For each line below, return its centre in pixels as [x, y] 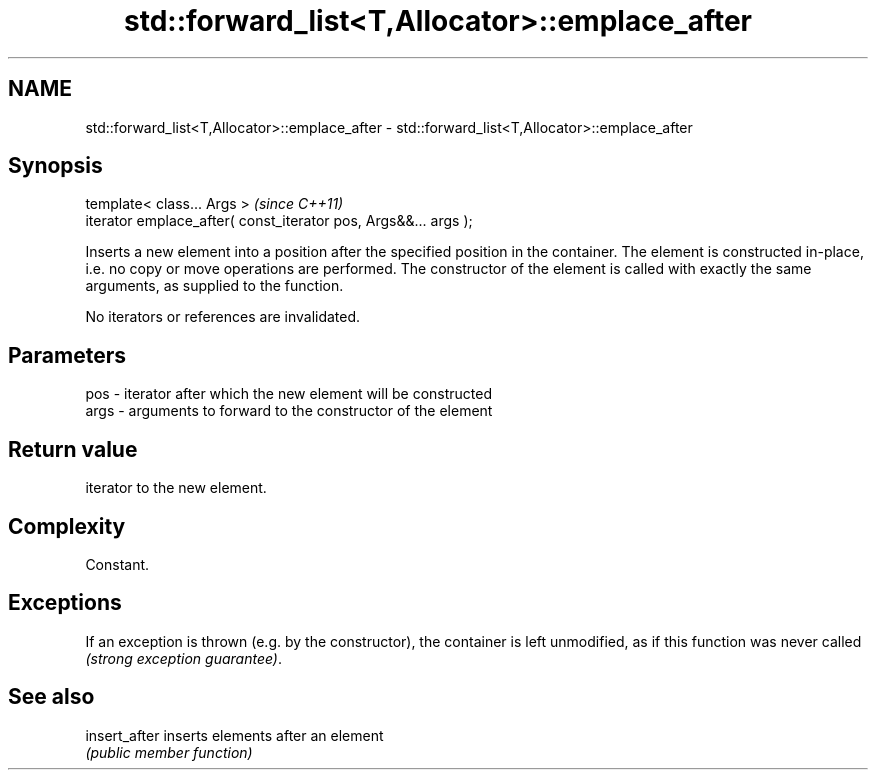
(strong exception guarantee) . [183, 658]
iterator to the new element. [176, 488]
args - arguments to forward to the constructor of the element [289, 411]
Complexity [67, 526]
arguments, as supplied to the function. [214, 286]
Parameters [67, 355]
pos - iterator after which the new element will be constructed [289, 394]
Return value [73, 449]
